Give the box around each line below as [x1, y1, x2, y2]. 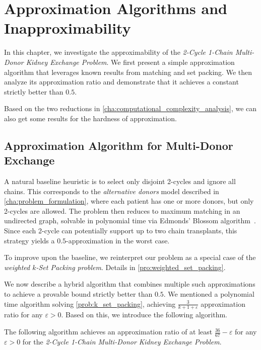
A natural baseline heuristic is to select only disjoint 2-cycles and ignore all [4, 176, 236, 187]
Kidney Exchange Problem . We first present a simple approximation [26, 56, 235, 67]
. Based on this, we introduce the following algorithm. [61, 309, 227, 320]
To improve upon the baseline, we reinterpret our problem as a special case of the [4, 252, 256, 262]
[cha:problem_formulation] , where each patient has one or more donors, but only [4, 196, 254, 206]
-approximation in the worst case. [66, 235, 170, 245]
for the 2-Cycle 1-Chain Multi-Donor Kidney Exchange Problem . [22, 336, 222, 346]
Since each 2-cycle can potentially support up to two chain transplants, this [4, 225, 237, 236]
